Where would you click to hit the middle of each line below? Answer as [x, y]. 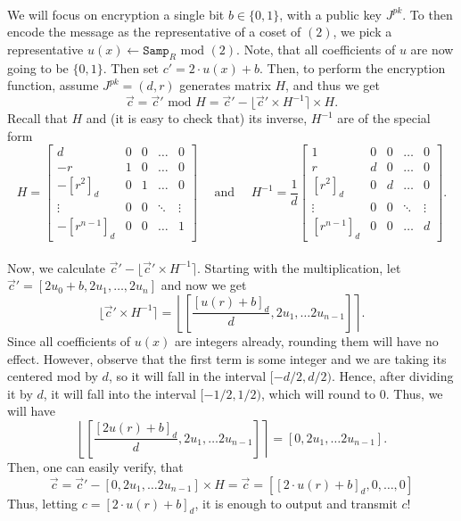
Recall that [37, 118]
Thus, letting [43, 503]
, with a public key [331, 14]
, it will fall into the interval [119, 393]
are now [432, 49]
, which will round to [319, 393]
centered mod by [53, 376]
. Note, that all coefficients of [316, 49]
